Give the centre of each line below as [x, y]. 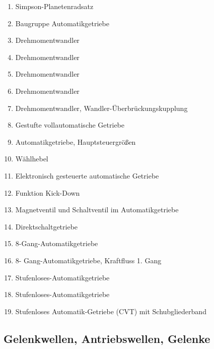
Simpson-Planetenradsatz [54, 6]
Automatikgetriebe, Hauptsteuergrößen [76, 141]
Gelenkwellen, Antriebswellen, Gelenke [107, 338]
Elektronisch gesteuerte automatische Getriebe [87, 175]
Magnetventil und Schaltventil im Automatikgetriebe [97, 210]
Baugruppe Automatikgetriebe [62, 23]
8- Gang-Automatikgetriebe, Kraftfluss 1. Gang [88, 260]
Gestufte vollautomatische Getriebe [70, 125]
